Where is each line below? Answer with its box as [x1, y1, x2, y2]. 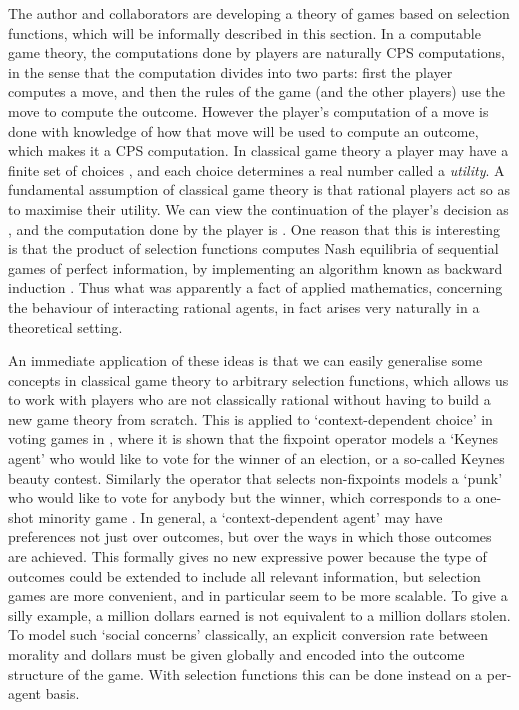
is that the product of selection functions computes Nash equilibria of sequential [8, 238, 499, 259]
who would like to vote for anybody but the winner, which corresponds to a [8, 487, 471, 508]
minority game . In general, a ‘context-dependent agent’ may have [38, 506, 443, 527]
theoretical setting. [8, 316, 123, 337]
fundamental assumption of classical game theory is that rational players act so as [8, 179, 510, 200]
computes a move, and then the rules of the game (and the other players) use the [8, 81, 505, 102]
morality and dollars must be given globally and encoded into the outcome [8, 644, 465, 664]
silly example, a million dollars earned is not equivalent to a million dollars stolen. [8, 604, 511, 625]
